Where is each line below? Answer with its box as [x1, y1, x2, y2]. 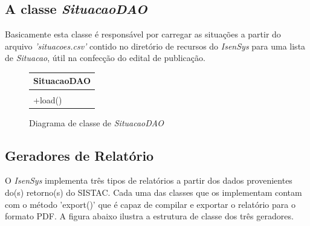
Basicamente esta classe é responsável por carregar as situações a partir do [5, 28, 281, 40]
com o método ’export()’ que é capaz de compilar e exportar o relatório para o [5, 198, 295, 210]
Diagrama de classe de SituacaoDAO [29, 116, 164, 129]
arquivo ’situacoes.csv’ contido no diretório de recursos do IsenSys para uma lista [5, 39, 306, 52]
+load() [33, 93, 62, 106]
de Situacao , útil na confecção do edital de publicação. [5, 51, 205, 64]
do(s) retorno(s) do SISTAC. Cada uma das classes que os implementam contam [5, 186, 302, 199]
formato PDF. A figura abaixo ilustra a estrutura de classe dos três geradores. [5, 210, 294, 222]
